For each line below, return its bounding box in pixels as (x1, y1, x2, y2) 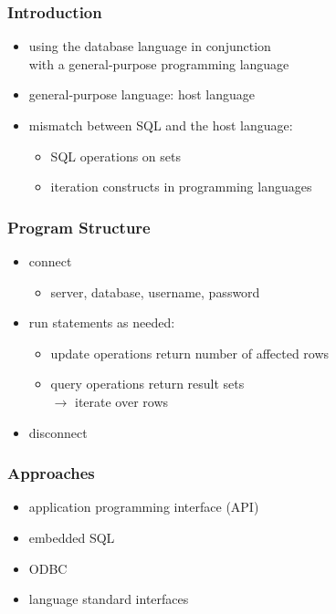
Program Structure (7, 215, 151, 238)
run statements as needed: (28, 313, 175, 332)
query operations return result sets (50, 374, 245, 393)
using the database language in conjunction (28, 36, 271, 56)
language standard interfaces (28, 589, 189, 609)
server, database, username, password (50, 282, 260, 301)
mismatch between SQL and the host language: (28, 116, 293, 134)
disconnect (28, 422, 88, 442)
